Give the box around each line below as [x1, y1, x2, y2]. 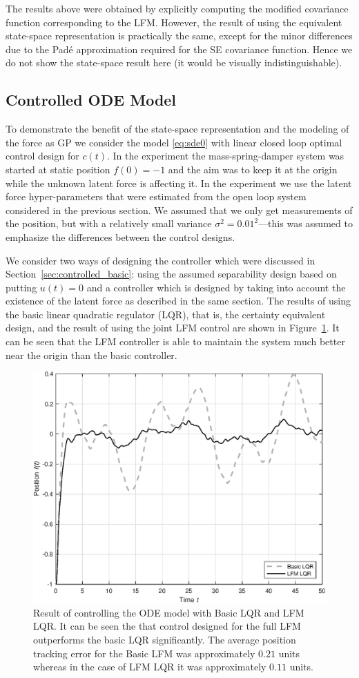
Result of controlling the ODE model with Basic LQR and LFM [33, 605, 304, 619]
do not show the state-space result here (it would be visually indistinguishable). [6, 55, 342, 70]
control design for [6, 148, 79, 163]
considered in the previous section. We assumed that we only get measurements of [6, 202, 353, 217]
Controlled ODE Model [6, 89, 177, 110]
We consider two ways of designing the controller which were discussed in [6, 253, 316, 267]
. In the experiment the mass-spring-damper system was [106, 148, 345, 163]
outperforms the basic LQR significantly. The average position [33, 632, 296, 647]
